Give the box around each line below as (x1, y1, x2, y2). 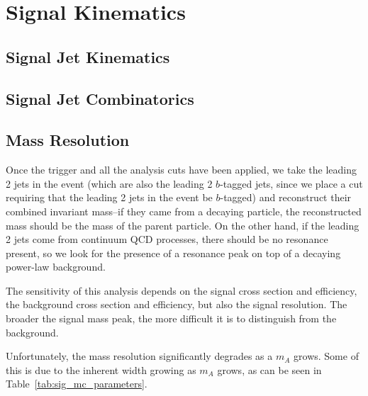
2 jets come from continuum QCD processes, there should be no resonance (6, 232, 328, 247)
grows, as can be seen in (217, 362, 322, 377)
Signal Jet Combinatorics (6, 87, 194, 109)
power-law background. (6, 259, 106, 274)
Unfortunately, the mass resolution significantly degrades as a (6, 349, 273, 363)
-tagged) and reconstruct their (220, 190, 352, 205)
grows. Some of (294, 349, 359, 363)
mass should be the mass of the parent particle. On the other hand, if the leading (6, 217, 359, 232)
